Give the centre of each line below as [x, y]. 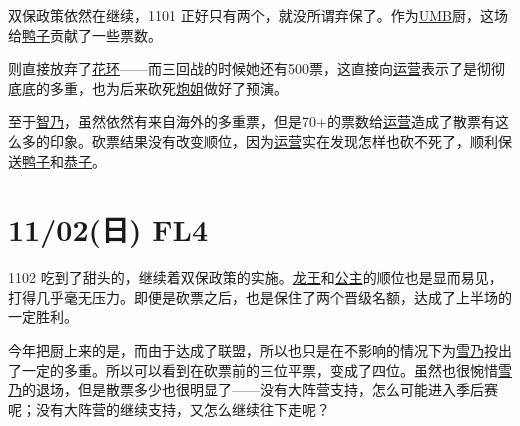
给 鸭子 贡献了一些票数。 [85, 34]
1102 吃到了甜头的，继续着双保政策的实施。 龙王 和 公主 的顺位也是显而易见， [255, 277]
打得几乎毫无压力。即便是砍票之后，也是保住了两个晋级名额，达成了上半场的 [260, 296]
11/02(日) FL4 [108, 229]
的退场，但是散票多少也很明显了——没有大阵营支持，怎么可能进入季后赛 [260, 389]
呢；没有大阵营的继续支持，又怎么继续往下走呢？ [169, 408]
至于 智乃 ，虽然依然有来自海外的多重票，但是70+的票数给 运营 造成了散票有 [251, 121]
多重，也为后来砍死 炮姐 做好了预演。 [168, 87]
